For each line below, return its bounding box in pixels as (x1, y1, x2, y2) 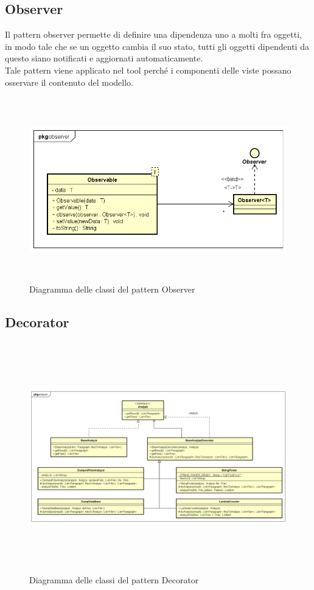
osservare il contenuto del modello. (5, 75, 133, 88)
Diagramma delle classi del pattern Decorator (29, 574, 199, 586)
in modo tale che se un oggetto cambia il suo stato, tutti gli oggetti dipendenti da (5, 40, 309, 52)
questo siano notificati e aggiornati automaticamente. (5, 52, 203, 64)
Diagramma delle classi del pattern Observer (29, 283, 195, 296)
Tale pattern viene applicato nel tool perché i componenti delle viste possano (5, 63, 291, 76)
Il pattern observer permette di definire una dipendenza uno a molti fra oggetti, (5, 28, 302, 41)
